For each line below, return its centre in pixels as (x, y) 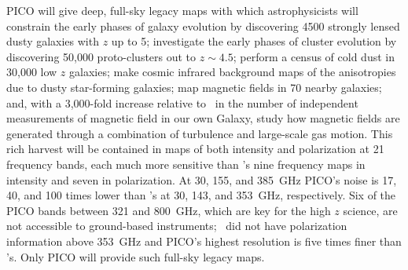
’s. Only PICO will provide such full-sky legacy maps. (136, 256)
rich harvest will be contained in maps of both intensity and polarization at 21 (195, 149)
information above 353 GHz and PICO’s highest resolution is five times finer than (204, 241)
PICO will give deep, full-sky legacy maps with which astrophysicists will (182, 10)
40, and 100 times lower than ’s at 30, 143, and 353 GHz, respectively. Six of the (201, 195)
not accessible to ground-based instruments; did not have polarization (177, 226)
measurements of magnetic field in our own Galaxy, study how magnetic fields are (203, 118)
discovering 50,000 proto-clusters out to (101, 56)
